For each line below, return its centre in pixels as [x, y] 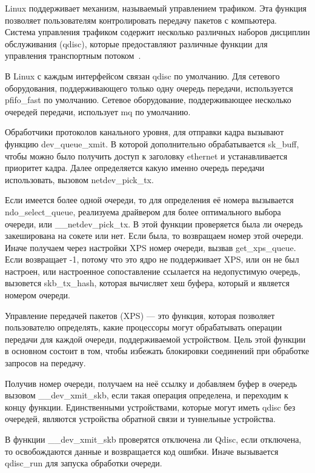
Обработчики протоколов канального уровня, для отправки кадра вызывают [144, 132]
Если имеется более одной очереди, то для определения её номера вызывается [149, 200]
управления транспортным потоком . [73, 55]
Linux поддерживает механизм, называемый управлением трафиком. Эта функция [156, 8]
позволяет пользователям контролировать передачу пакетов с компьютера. [141, 20]
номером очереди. [38, 295]
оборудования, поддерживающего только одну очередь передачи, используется [149, 88]
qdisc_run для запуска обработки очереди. [84, 463]
